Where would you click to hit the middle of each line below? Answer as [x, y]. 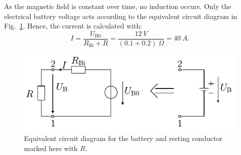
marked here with [51, 148]
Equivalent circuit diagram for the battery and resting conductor [123, 138]
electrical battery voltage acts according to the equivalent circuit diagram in [121, 16]
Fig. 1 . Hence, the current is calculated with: [73, 26]
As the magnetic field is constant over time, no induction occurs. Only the [118, 6]
